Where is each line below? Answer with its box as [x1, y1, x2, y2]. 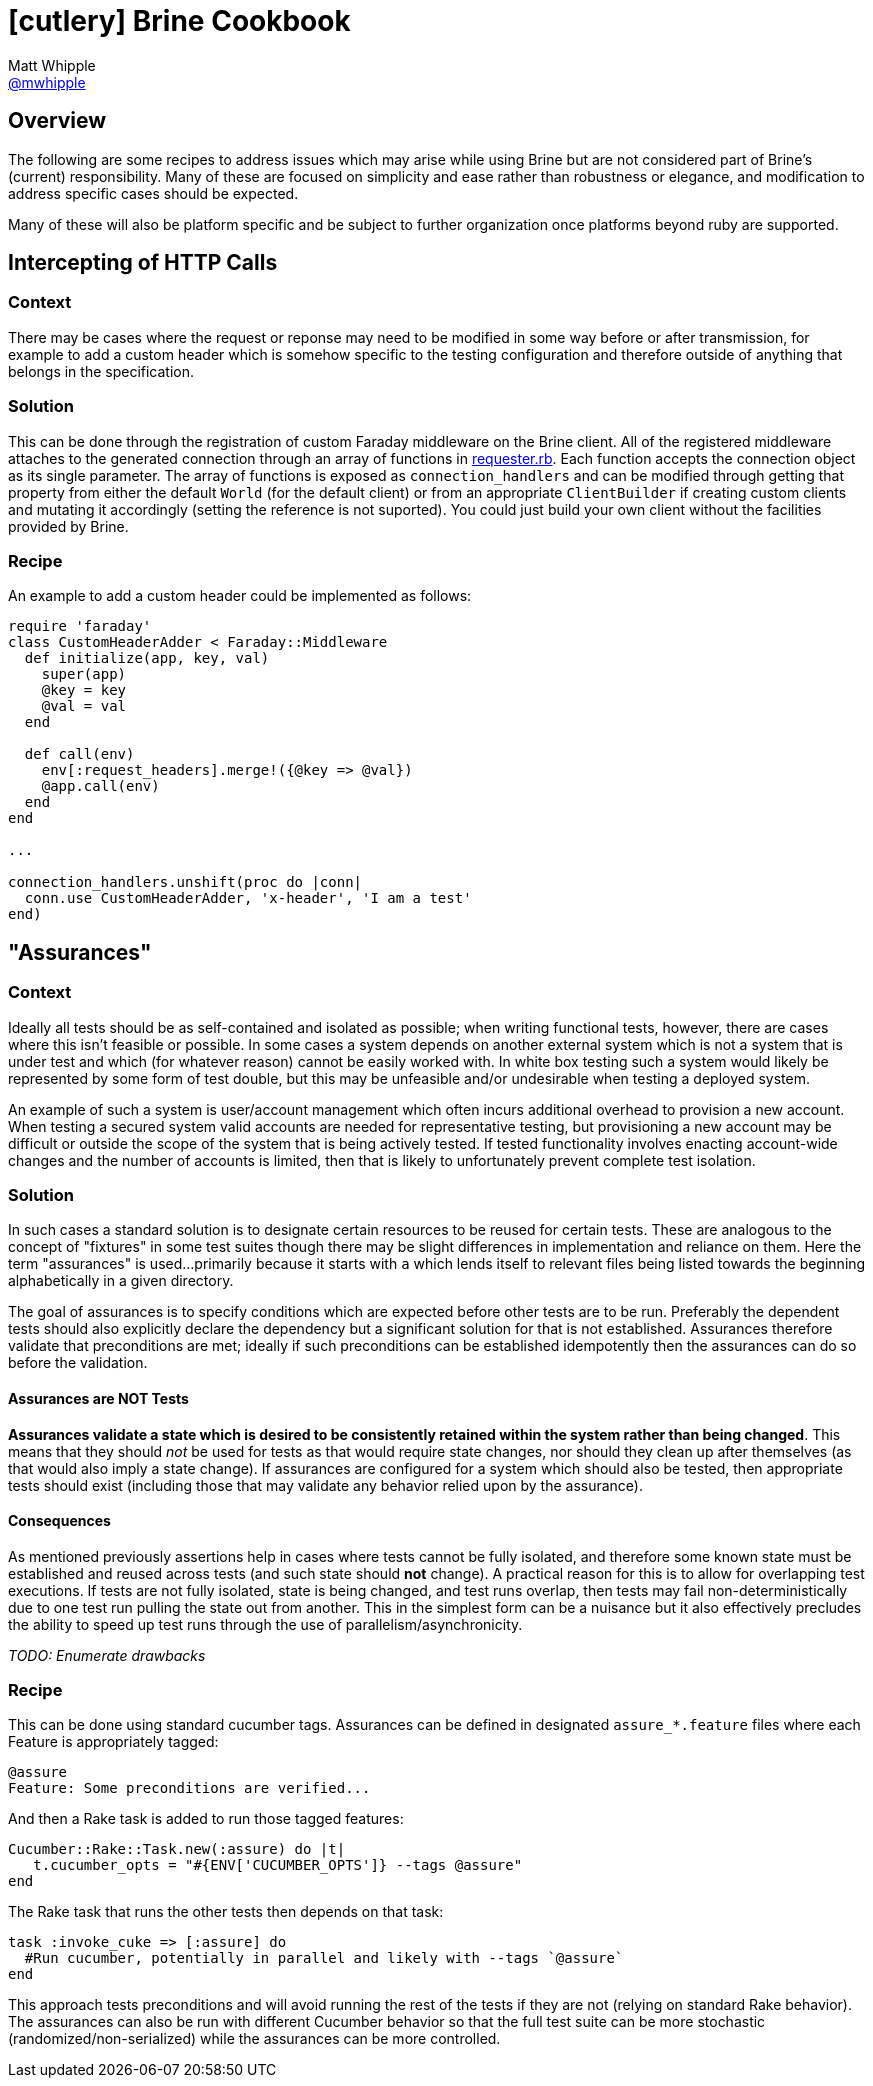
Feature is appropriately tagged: [8, 1733, 219, 1751]
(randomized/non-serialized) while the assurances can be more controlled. [8, 2030, 501, 2048]
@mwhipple [8, 73, 86, 91]
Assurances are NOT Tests [8, 1389, 189, 1407]
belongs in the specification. [8, 362, 195, 380]
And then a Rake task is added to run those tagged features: [8, 1810, 404, 1828]
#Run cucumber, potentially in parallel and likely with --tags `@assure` [24, 1950, 624, 1967]
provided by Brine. [8, 517, 129, 535]
